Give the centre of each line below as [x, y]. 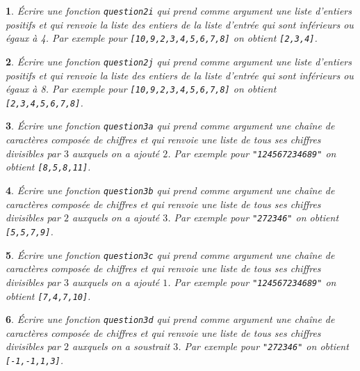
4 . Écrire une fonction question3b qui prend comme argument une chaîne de [170, 190]
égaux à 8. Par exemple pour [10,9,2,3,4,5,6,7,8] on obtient [141, 89]
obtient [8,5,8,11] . [48, 167]
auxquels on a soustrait [121, 346]
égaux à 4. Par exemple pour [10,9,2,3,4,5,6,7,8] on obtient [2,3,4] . [162, 38]
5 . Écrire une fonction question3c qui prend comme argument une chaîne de [170, 254]
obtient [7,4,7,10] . [48, 295]
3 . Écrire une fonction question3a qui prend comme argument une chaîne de [170, 126]
